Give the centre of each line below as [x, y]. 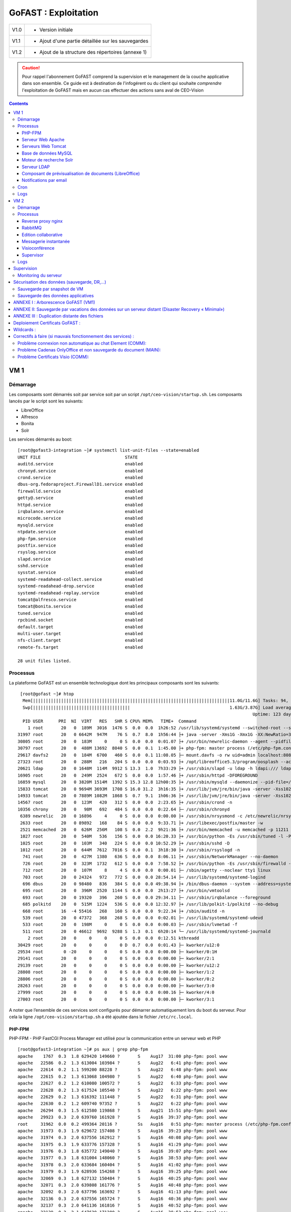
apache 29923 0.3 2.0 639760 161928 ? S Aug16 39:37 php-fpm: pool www [122, 1117]
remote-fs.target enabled [80, 647]
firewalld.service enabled [80, 491]
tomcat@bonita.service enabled [80, 606]
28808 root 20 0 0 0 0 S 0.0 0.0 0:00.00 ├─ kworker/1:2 [116, 972]
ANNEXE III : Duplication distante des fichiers [58, 316]
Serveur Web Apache [43, 140]
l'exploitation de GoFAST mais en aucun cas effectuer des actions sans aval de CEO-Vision [113, 90]
